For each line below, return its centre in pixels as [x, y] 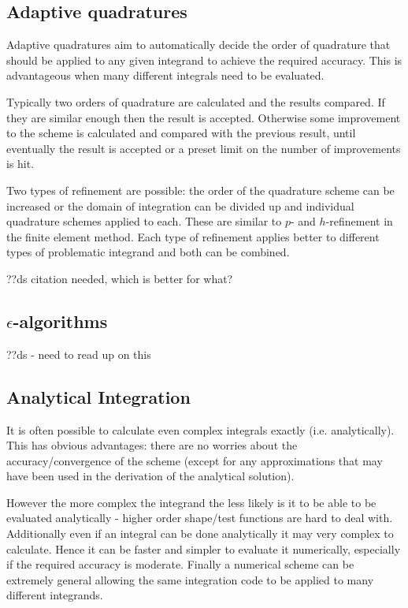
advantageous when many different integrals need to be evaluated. [165, 75]
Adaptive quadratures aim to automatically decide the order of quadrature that [198, 45]
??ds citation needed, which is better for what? [120, 278]
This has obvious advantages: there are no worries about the [152, 445]
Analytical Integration [98, 396]
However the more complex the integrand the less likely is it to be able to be [191, 502]
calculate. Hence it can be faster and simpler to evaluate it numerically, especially [204, 548]
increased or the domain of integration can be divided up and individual [180, 205]
